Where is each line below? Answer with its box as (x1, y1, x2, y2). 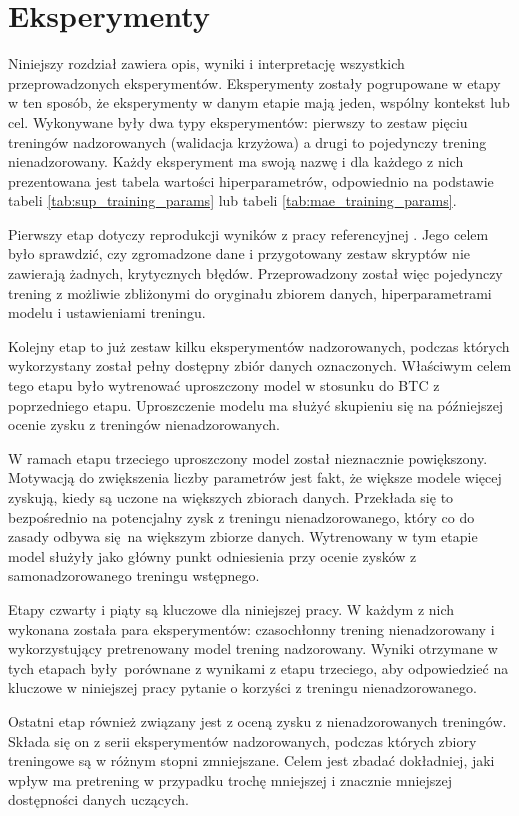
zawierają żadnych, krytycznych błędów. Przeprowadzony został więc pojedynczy (8, 263, 503, 284)
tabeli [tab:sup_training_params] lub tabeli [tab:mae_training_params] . (8, 190, 457, 211)
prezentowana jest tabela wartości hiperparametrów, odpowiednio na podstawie (8, 170, 494, 191)
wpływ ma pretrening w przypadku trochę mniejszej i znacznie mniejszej (8, 769, 453, 790)
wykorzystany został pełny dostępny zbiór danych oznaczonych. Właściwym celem (8, 355, 512, 376)
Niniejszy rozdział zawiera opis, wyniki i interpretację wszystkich (8, 53, 405, 74)
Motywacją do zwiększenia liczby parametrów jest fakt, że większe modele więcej (8, 467, 502, 488)
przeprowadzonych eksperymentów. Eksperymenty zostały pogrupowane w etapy (8, 72, 501, 93)
